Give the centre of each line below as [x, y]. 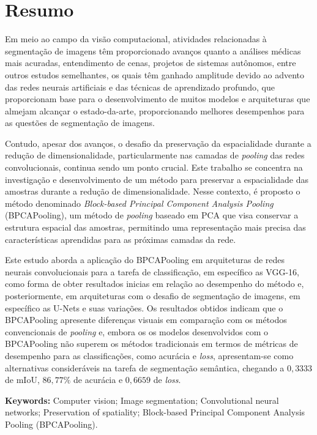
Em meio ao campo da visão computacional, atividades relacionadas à [136, 39]
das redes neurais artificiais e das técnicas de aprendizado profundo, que [140, 87]
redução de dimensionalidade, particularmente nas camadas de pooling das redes [155, 155]
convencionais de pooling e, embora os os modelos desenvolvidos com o [136, 331]
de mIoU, [22, 380]
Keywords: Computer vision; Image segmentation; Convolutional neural [142, 400]
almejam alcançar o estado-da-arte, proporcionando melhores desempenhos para [155, 110]
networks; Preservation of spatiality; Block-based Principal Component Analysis [155, 412]
